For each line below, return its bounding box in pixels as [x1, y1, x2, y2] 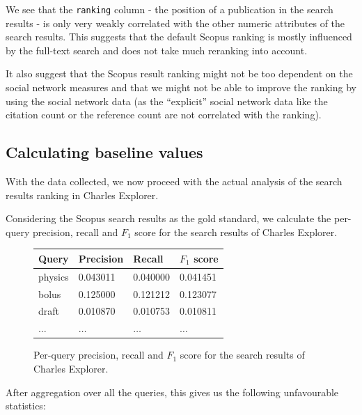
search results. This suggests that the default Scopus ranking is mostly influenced [6, 29, 352, 44]
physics [38, 269, 69, 283]
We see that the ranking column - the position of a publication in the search [6, 2, 333, 16]
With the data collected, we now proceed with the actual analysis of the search [6, 174, 343, 189]
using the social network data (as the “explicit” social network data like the [6, 93, 328, 108]
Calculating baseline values [6, 141, 203, 163]
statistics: [6, 398, 46, 413]
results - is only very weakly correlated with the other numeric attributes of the [6, 15, 345, 30]
